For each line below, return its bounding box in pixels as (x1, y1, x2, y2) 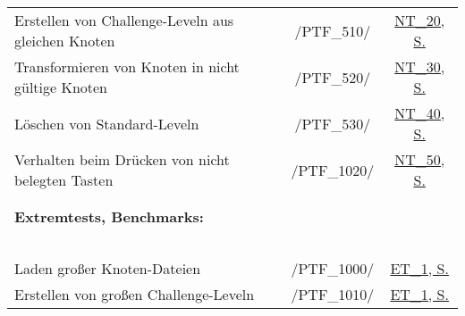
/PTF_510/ (294, 20, 371, 41)
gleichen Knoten (14, 30, 115, 51)
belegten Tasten (14, 170, 114, 190)
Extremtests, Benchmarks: (14, 206, 204, 227)
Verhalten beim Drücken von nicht (14, 149, 230, 170)
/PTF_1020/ (291, 159, 375, 180)
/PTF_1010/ (291, 284, 375, 304)
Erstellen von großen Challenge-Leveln (14, 284, 255, 304)
